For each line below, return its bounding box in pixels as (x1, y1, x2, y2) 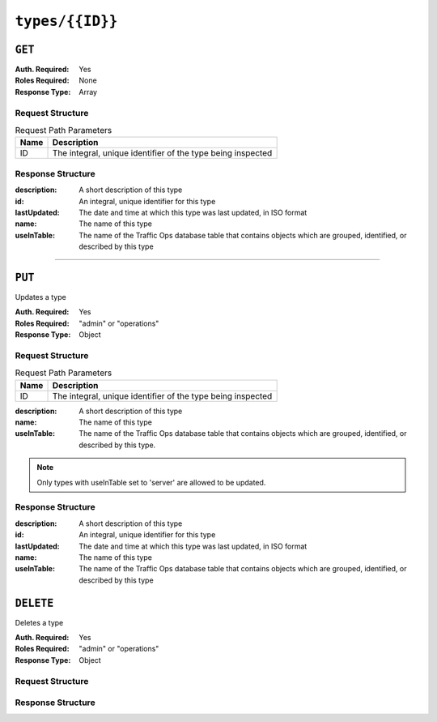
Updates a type (15, 292, 66, 301)
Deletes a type (15, 617, 64, 627)
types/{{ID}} (15, 12, 118, 30)
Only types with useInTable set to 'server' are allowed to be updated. (36, 477, 266, 487)
